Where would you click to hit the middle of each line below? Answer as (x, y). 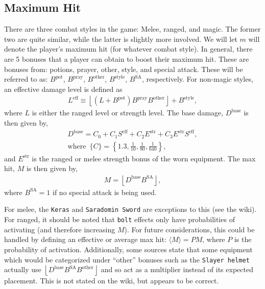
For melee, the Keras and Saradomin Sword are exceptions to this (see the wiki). (130, 209)
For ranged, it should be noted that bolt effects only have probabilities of (119, 219)
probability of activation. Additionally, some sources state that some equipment (128, 249)
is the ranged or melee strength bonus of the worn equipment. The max (144, 158)
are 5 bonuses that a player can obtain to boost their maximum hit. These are (127, 58)
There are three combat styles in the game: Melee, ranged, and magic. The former (132, 29)
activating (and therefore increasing (60, 229)
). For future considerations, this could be (189, 229)
